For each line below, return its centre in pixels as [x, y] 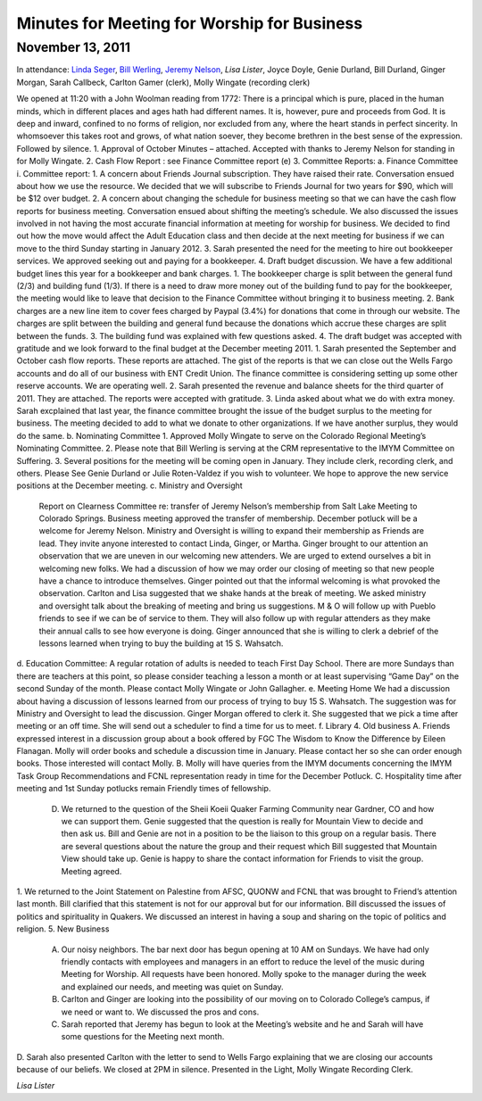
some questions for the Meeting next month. [143, 1037]
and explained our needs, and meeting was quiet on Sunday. [172, 987]
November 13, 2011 [74, 47]
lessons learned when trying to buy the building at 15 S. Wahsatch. [161, 643]
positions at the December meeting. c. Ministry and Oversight [129, 485]
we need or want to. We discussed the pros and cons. [160, 1012]
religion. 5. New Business [63, 929]
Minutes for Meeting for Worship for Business [190, 23]
